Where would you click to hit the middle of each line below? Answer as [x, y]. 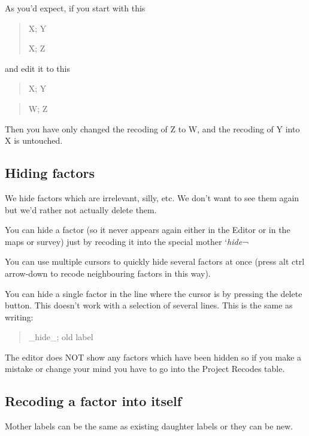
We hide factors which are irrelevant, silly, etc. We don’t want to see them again [152, 197]
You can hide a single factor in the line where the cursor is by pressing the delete [154, 293]
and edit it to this [37, 68]
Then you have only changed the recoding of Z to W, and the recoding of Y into [152, 128]
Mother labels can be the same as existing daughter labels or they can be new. [149, 426]
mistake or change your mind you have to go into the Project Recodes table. [145, 369]
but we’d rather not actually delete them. [81, 209]
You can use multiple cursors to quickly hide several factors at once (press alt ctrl [155, 261]
